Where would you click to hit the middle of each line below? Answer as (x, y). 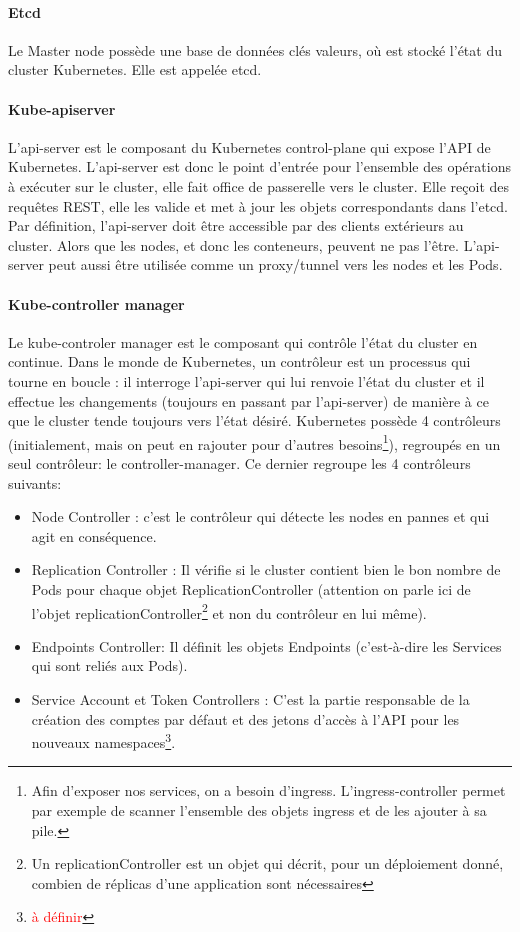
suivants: (35, 482)
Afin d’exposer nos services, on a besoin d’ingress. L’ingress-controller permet (268, 790)
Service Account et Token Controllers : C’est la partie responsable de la (250, 698)
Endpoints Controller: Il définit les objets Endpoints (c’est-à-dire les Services (266, 645)
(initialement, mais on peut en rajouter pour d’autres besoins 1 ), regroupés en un (254, 442)
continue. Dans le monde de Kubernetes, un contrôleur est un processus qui (239, 361)
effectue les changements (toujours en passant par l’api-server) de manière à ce (248, 400)
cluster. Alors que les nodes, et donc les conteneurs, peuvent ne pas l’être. (233, 244)
